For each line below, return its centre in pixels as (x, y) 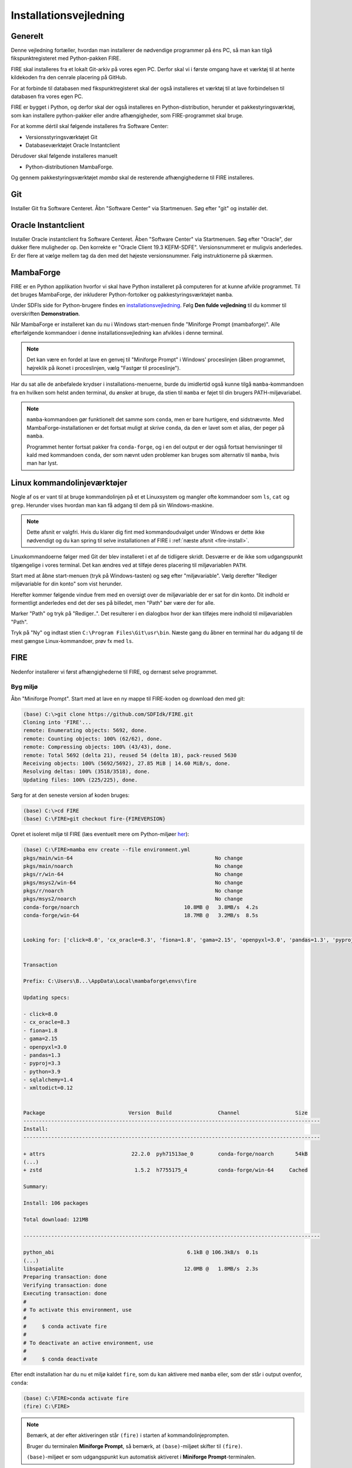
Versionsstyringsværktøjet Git (62, 137)
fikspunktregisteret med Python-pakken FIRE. (66, 58)
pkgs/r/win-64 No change (133, 874)
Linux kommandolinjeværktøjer (69, 483)
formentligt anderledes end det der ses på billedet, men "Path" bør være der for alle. (113, 603)
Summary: (36, 1187)
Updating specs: (47, 998)
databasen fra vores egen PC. (47, 96)
